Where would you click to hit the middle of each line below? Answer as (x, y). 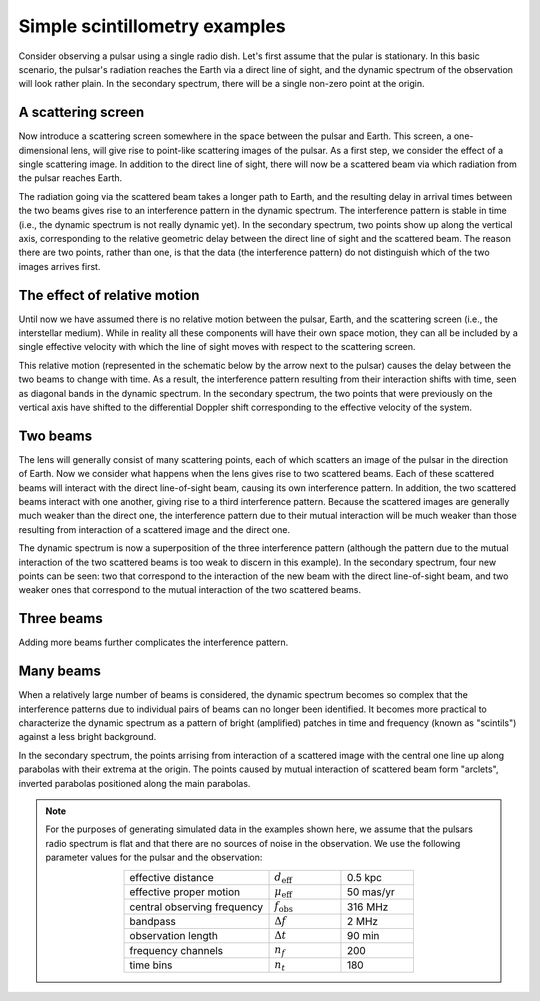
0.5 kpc (364, 877)
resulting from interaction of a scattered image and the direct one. (154, 529)
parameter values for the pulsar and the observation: (154, 857)
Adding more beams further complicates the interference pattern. (153, 642)
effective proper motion (185, 892)
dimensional (43, 150)
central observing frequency (196, 907)
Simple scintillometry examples (152, 26)
